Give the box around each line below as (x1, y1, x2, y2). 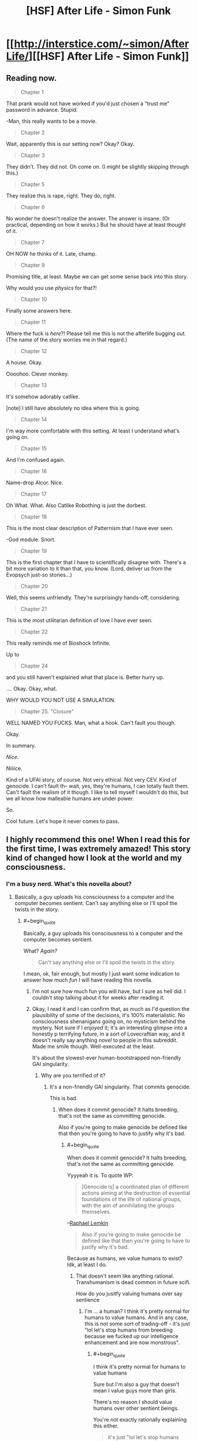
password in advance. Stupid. (6, 106, 78, 113)
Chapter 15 (20, 445, 47, 452)
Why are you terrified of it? (40, 1072, 106, 1079)
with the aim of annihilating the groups (81, 1202, 175, 1209)
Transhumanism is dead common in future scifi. (76, 1279, 191, 1286)
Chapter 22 (20, 628, 48, 635)
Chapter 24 (20, 662, 48, 669)
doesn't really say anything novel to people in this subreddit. (32, 1037, 178, 1044)
